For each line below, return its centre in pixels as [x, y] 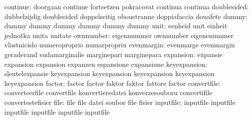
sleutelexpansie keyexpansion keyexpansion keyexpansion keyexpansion [109, 73]
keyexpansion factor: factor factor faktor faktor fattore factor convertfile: [113, 83]
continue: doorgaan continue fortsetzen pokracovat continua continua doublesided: [126, 6]
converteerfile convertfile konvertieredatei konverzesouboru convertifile [108, 92]
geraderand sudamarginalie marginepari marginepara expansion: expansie [114, 54]
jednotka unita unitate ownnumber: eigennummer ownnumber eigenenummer [119, 35]
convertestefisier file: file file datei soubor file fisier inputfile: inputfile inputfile [120, 102]
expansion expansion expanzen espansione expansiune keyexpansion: [106, 64]
